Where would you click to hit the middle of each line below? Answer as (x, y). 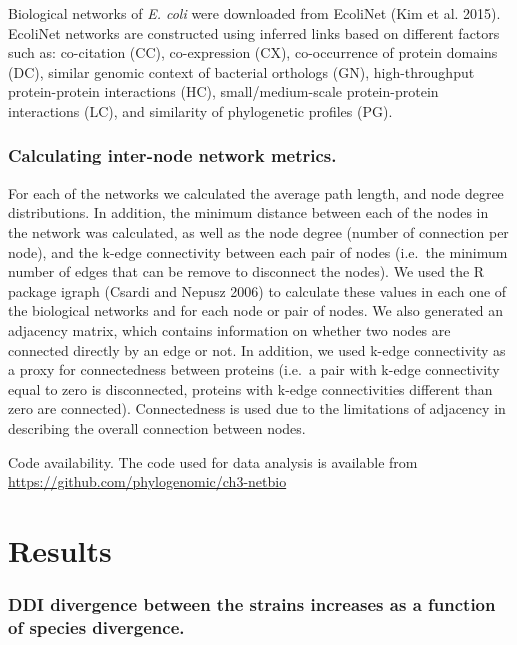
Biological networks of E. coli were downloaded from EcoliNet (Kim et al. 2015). (254, 13)
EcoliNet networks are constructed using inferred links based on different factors (254, 32)
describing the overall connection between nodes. (157, 427)
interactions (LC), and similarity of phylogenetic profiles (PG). (200, 110)
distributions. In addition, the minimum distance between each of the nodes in (248, 212)
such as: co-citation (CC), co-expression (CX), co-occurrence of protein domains (253, 52)
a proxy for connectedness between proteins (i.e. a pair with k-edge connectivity (254, 369)
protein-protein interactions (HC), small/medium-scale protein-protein (223, 91)
